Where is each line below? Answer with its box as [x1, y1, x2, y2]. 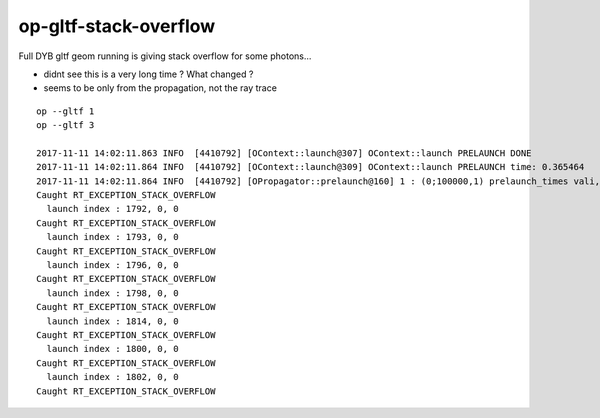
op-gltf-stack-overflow [18, 15, 216, 37]
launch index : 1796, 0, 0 [46, 260, 179, 271]
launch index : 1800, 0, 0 [46, 343, 179, 355]
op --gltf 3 [36, 120, 95, 131]
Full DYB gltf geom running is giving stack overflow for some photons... [18, 50, 312, 62]
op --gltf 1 [36, 105, 95, 117]
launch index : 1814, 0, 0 [46, 315, 179, 327]
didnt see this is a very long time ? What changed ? [43, 68, 254, 80]
